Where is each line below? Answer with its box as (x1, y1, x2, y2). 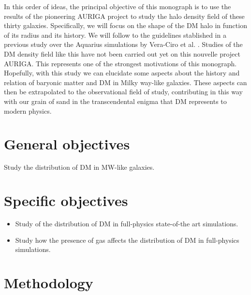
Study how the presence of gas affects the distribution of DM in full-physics (15, 235, 239, 245)
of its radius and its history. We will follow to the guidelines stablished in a (4, 29, 226, 40)
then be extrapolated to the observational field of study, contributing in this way (4, 87, 243, 97)
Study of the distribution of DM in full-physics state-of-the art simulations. (15, 218, 238, 228)
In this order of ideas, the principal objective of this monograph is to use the (4, 1, 231, 11)
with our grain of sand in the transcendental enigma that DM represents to (4, 96, 227, 106)
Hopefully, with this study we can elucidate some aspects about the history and (4, 68, 240, 78)
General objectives (4, 134, 130, 154)
